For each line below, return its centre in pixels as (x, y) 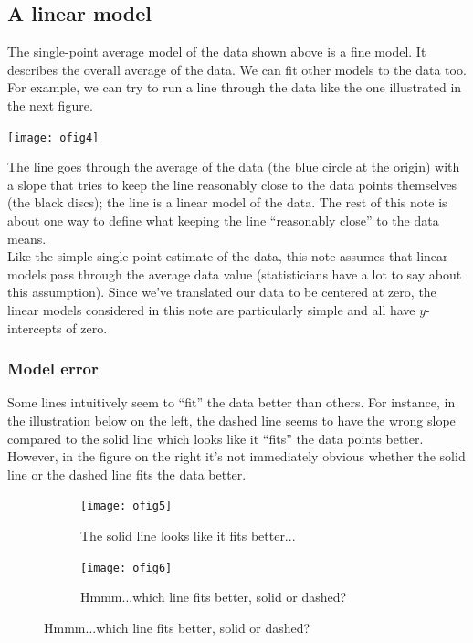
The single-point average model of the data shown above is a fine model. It (217, 52)
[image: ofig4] (53, 137)
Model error (53, 369)
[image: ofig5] (126, 506)
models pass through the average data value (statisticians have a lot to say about (235, 274)
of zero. (87, 327)
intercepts (35, 327)
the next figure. (50, 105)
